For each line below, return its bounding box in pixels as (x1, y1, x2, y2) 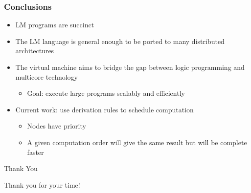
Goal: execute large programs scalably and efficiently (27, 88, 185, 98)
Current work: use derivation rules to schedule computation (15, 104, 194, 114)
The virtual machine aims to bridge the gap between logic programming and (15, 62, 245, 72)
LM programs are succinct (15, 20, 94, 30)
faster (27, 147, 44, 157)
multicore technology (15, 71, 78, 82)
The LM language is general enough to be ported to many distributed (15, 36, 225, 46)
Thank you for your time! (4, 179, 80, 190)
